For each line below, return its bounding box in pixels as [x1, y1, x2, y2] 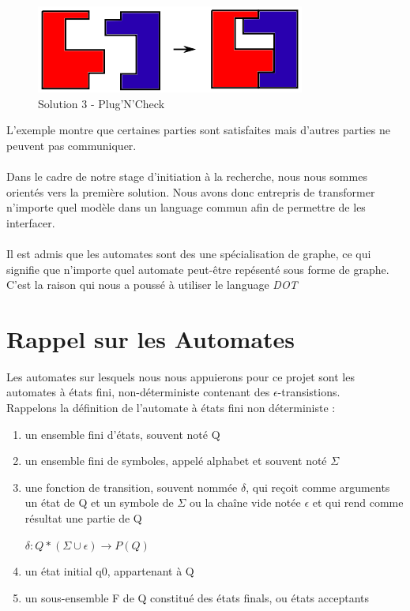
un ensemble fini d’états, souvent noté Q [24, 425, 220, 442]
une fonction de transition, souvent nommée [24, 478, 238, 495]
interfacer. [6, 214, 55, 231]
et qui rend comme [312, 494, 404, 511]
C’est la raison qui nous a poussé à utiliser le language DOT [6, 276, 298, 293]
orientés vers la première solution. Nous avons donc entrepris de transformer [6, 183, 375, 200]
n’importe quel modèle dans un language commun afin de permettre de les [6, 199, 366, 216]
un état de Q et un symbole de [24, 494, 174, 511]
